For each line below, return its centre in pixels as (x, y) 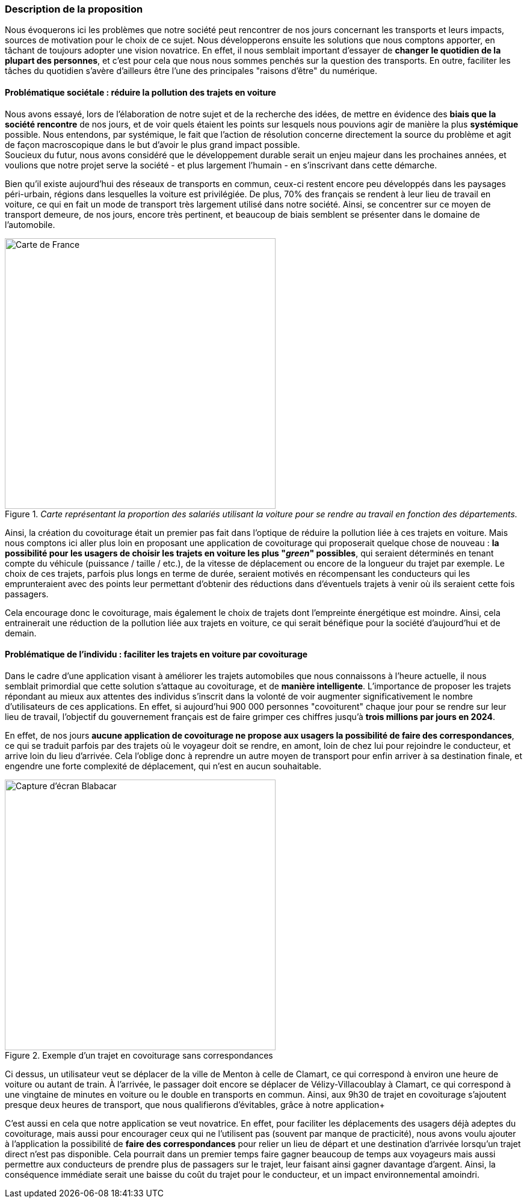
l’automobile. (30, 224)
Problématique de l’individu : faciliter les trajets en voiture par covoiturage (156, 654)
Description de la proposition (74, 9)
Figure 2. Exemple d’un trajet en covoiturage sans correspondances (139, 1055)
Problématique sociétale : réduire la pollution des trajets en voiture (140, 92)
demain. (21, 633)
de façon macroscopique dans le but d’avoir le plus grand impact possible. (153, 144)
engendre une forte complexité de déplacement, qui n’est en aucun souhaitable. (163, 766)
